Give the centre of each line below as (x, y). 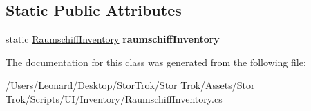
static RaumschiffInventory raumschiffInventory (113, 39)
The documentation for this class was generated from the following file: (156, 62)
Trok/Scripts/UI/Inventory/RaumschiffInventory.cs (114, 98)
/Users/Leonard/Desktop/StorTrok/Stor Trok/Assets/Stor (130, 85)
